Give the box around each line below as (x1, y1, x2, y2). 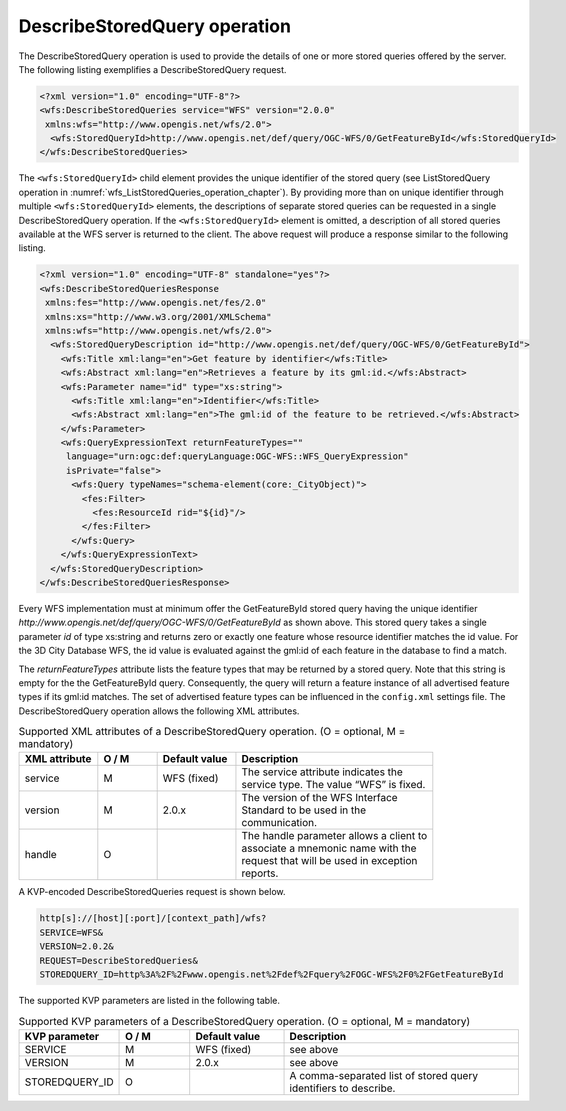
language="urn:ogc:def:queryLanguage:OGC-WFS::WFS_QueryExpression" (65, 451, 409, 462)
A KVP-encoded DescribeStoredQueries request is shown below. (18, 886, 286, 898)
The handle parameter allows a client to (241, 829, 428, 843)
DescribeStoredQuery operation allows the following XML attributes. (18, 705, 300, 717)
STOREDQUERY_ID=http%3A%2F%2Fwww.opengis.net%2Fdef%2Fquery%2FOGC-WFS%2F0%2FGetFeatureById (39, 969, 504, 980)
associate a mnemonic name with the (241, 841, 417, 855)
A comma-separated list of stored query (289, 1068, 479, 1082)
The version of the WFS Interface (241, 791, 399, 805)
